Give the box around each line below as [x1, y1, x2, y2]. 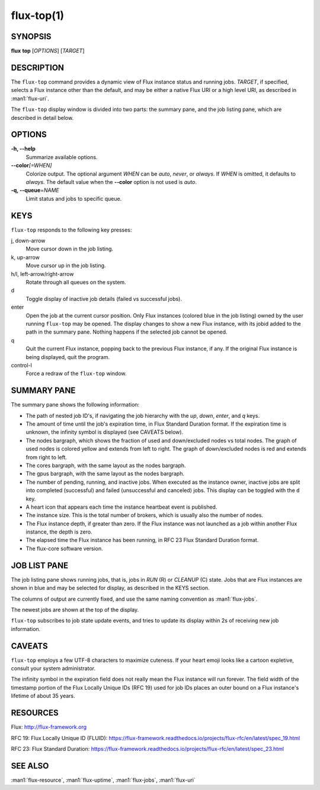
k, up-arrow [11, 253, 40, 261]
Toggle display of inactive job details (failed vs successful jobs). [25, 295, 182, 302]
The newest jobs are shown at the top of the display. [11, 606, 139, 613]
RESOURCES [11, 708, 59, 718]
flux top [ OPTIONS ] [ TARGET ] [11, 47, 85, 55]
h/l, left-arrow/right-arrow [11, 270, 74, 277]
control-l [11, 361, 32, 369]
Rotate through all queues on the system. [25, 279, 127, 286]
